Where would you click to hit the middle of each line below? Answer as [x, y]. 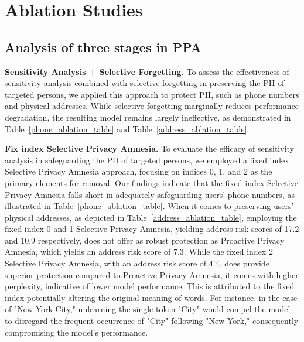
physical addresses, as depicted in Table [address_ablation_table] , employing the [151, 217]
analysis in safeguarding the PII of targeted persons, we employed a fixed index [147, 160]
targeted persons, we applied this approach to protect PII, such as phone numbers [152, 94]
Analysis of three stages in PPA [103, 47]
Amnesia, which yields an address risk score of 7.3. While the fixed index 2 [139, 252]
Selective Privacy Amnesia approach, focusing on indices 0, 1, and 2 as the [139, 171]
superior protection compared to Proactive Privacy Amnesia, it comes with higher [152, 274]
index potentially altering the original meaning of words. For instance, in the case [151, 297]
